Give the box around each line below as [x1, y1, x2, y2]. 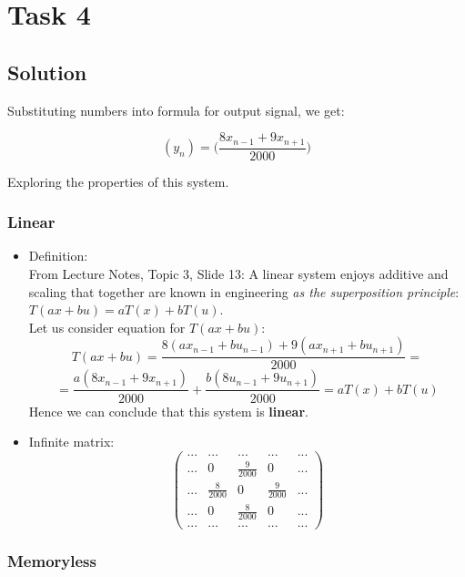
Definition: [28, 246, 88, 265]
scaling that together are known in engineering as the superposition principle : [28, 282, 460, 301]
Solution [7, 57, 87, 86]
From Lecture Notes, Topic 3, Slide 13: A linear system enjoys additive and [28, 264, 449, 283]
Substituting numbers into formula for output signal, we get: [7, 100, 345, 119]
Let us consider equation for [28, 317, 186, 336]
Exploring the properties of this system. [7, 171, 229, 191]
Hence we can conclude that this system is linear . [28, 401, 308, 420]
